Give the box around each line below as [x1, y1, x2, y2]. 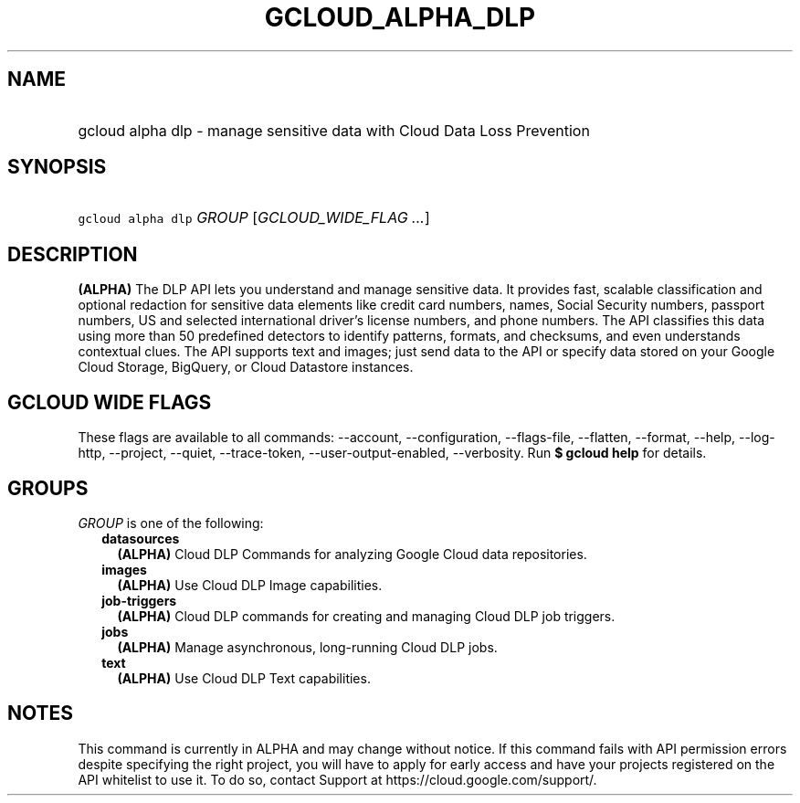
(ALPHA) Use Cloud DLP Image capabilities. [117, 576, 383, 593]
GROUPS [7, 476, 89, 500]
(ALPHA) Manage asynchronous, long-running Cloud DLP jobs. [117, 639, 498, 655]
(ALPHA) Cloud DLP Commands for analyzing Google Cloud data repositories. [117, 545, 587, 562]
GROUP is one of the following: [78, 514, 264, 531]
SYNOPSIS [7, 155, 107, 179]
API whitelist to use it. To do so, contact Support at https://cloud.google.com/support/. [78, 771, 597, 787]
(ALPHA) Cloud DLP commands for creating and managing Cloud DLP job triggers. [117, 608, 616, 624]
